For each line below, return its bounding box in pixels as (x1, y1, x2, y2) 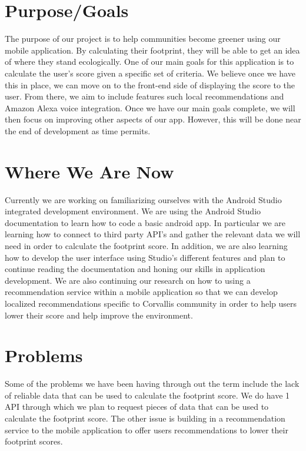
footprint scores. (5, 435, 63, 447)
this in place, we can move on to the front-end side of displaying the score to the (5, 78, 295, 91)
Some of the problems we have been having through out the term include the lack (5, 377, 300, 390)
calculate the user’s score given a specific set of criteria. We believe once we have (5, 67, 295, 79)
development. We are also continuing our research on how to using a (5, 274, 251, 286)
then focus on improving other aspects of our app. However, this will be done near (5, 113, 301, 125)
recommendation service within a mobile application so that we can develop (5, 286, 278, 298)
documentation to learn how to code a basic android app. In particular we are (5, 216, 286, 228)
